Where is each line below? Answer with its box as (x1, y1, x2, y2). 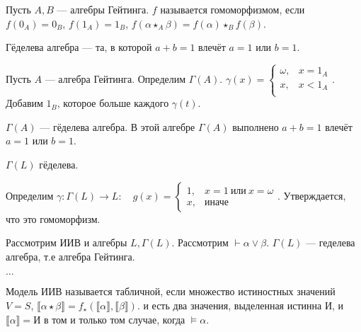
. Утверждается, (277, 188, 346, 202)
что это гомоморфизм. (6, 211, 101, 226)
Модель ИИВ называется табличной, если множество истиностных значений (6, 284, 336, 299)
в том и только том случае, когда (43, 311, 185, 326)
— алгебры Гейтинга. (57, 2, 149, 16)
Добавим (6, 96, 43, 110)
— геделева (306, 235, 355, 250)
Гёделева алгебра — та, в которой (6, 40, 152, 55)
